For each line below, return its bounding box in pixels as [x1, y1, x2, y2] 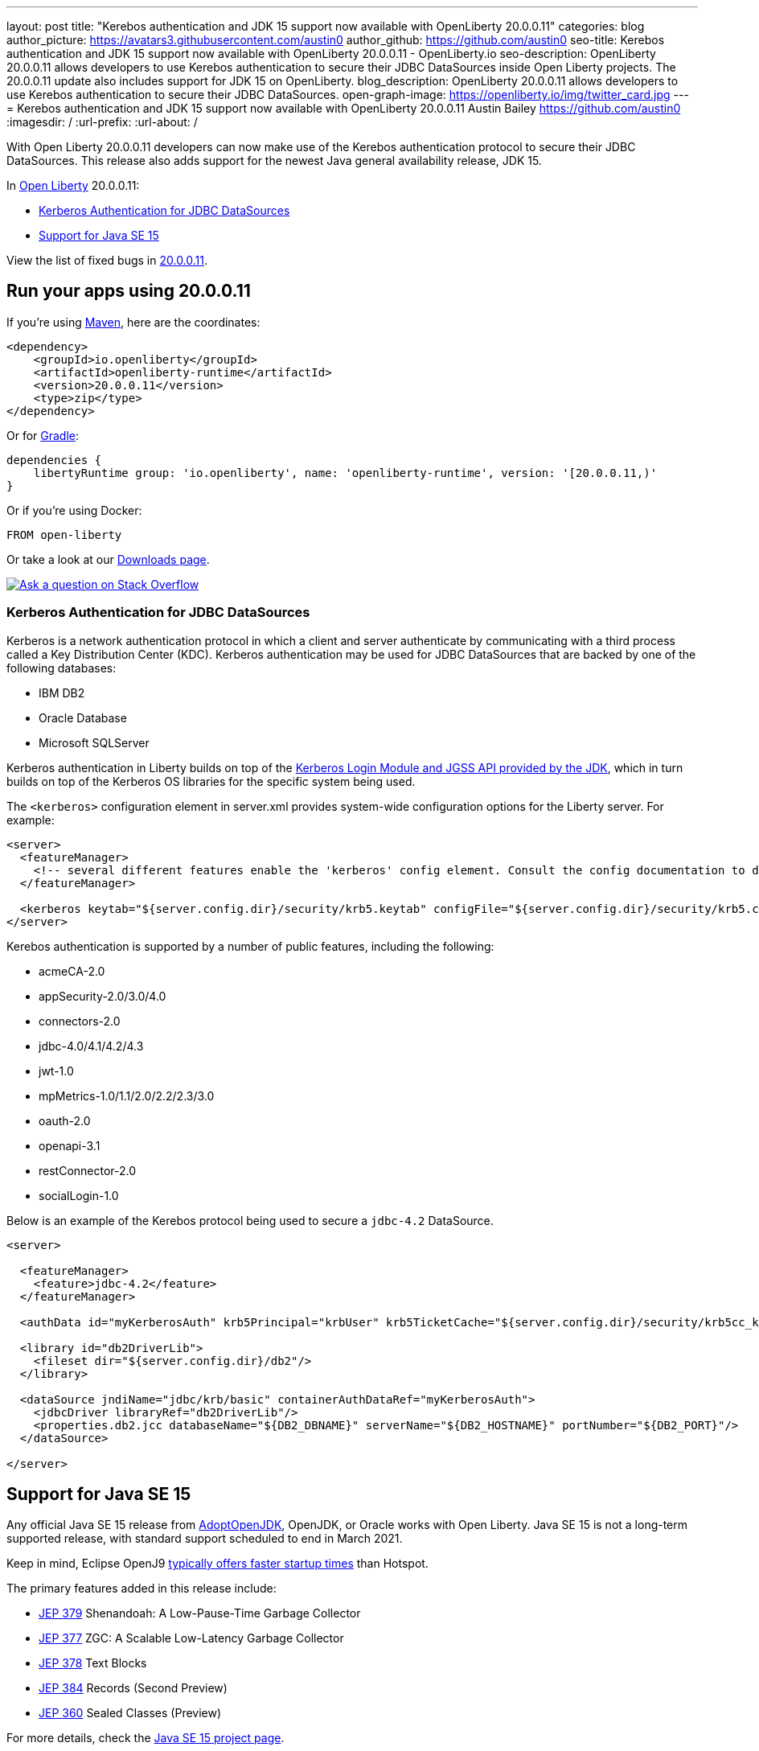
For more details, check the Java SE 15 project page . [6, 1731, 285, 1745]
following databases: [6, 660, 117, 675]
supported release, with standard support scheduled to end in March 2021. [6, 1531, 403, 1546]
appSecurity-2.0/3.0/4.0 [39, 989, 166, 1003]
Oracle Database [39, 710, 127, 725]
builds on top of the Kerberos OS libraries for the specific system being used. [6, 774, 416, 788]
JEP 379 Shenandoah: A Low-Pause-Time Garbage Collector [39, 1606, 361, 1621]
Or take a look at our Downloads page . [6, 552, 210, 566]
